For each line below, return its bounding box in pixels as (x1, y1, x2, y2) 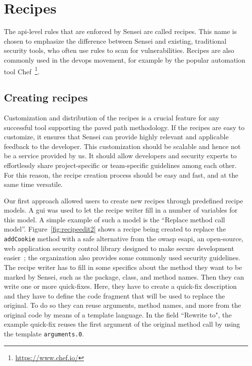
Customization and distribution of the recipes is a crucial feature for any (4, 112, 220, 122)
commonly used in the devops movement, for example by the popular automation (4, 54, 246, 65)
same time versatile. (4, 179, 63, 189)
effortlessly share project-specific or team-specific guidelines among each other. (4, 160, 237, 170)
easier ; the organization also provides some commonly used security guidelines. (4, 252, 240, 263)
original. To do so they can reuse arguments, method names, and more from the (4, 300, 241, 310)
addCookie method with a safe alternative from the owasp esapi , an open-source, (4, 233, 244, 244)
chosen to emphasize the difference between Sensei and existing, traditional (4, 35, 227, 46)
